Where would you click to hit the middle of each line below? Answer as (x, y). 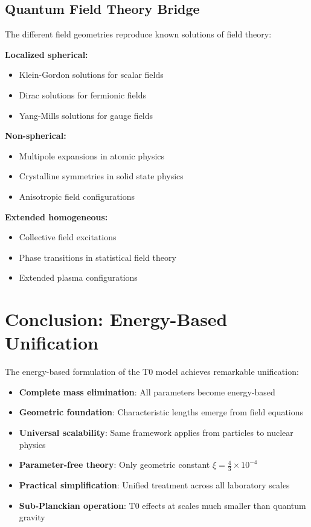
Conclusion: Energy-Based (116, 319)
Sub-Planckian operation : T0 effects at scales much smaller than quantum (162, 505)
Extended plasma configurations (78, 277)
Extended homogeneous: (56, 216)
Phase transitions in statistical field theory (98, 257)
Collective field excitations (68, 237)
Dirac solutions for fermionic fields (82, 94)
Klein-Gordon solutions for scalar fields (91, 75)
